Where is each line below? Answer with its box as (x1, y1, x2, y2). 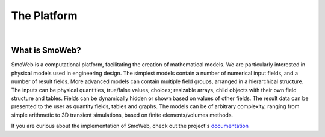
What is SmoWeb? (11, 45, 81, 56)
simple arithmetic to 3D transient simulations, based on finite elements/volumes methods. (11, 111, 234, 118)
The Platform (11, 9, 78, 22)
